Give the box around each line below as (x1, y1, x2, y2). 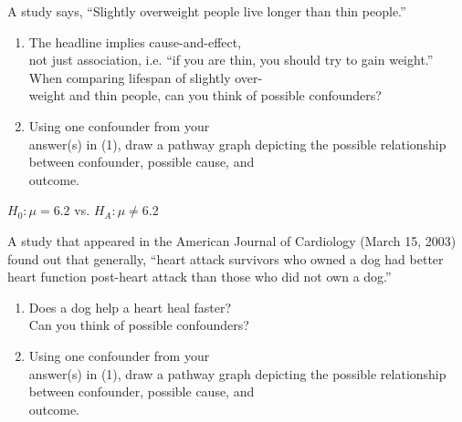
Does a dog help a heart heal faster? (28, 297, 232, 316)
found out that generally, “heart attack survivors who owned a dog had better (7, 249, 444, 268)
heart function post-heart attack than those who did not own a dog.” (7, 267, 392, 286)
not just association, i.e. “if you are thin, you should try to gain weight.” (28, 50, 434, 69)
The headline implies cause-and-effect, (28, 32, 242, 51)
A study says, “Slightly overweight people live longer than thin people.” (7, 2, 406, 20)
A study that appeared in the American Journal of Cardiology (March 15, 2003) (7, 231, 457, 250)
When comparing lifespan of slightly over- (28, 67, 263, 87)
